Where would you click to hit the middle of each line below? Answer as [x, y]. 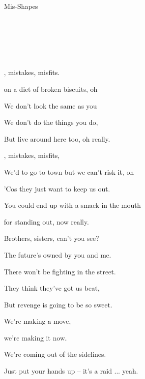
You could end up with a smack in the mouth [72, 205]
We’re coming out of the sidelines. [55, 354]
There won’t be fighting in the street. [60, 271]
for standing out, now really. [46, 221]
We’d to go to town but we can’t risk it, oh [69, 171]
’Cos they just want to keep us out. [57, 188]
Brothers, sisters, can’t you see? [52, 238]
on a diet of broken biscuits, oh [51, 89]
